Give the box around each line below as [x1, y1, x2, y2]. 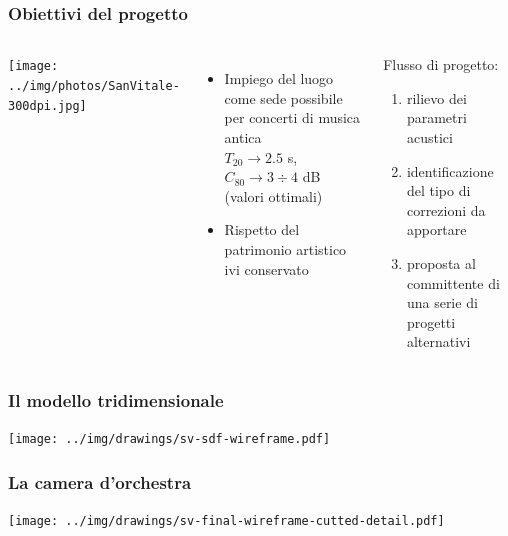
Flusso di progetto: [383, 54, 499, 75]
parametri [406, 107, 467, 128]
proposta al [406, 252, 476, 273]
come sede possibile [224, 87, 343, 108]
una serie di [406, 292, 478, 313]
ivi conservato [224, 258, 309, 279]
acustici [406, 127, 453, 147]
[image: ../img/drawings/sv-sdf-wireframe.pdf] [8, 432, 331, 447]
